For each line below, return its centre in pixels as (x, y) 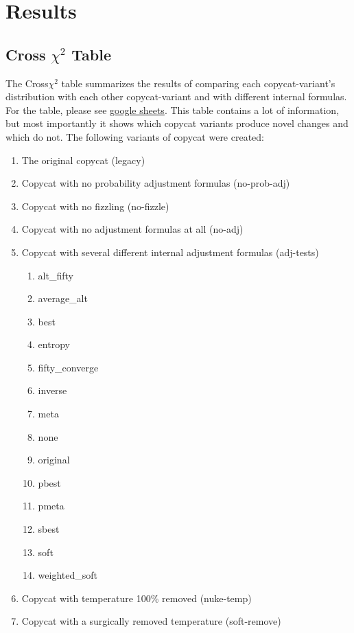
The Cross (27, 83)
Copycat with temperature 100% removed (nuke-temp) (137, 598)
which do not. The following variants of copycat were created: (135, 136)
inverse (52, 390)
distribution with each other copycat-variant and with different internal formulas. (176, 96)
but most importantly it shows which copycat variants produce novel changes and (177, 123)
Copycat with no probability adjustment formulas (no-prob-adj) (156, 183)
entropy (54, 344)
